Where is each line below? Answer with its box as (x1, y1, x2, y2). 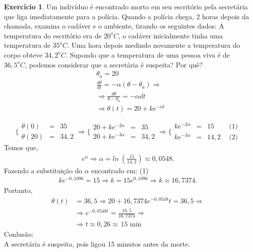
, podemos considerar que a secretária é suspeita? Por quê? (25, 59, 203, 69)
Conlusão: (4, 229, 33, 239)
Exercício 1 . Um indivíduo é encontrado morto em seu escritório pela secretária (4, 1, 248, 11)
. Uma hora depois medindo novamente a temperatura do (67, 40, 240, 50)
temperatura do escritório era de (4, 30, 102, 40)
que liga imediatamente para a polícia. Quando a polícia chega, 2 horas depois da (4, 11, 250, 21)
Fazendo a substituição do (4, 165, 83, 175)
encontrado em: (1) (91, 165, 149, 175)
